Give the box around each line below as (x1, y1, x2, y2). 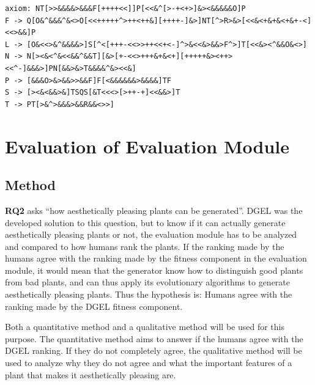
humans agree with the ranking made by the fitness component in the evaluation (5, 252, 307, 265)
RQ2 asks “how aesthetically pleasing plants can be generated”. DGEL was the (5, 204, 303, 216)
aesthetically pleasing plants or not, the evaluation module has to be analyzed (5, 228, 297, 241)
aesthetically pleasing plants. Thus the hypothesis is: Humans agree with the (5, 288, 292, 301)
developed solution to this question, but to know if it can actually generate (5, 216, 286, 229)
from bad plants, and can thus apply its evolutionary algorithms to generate (5, 276, 291, 288)
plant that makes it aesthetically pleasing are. (5, 368, 176, 381)
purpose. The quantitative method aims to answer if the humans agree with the (5, 332, 303, 345)
